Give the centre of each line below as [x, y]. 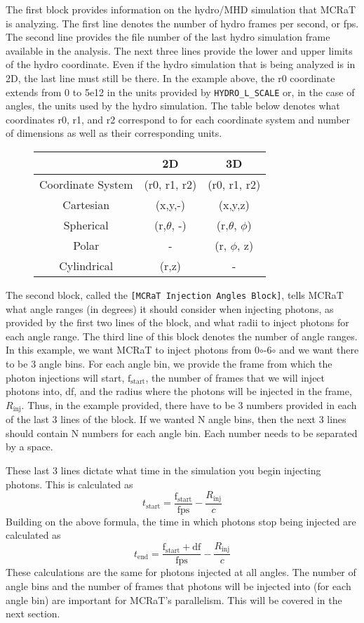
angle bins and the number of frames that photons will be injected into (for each [178, 585]
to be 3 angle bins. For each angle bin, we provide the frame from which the [169, 364]
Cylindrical [86, 266]
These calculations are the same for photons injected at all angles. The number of [181, 572]
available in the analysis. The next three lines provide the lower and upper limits [179, 50]
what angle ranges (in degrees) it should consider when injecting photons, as [170, 308]
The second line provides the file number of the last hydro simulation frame [168, 37]
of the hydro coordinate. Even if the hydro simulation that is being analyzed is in [181, 64]
